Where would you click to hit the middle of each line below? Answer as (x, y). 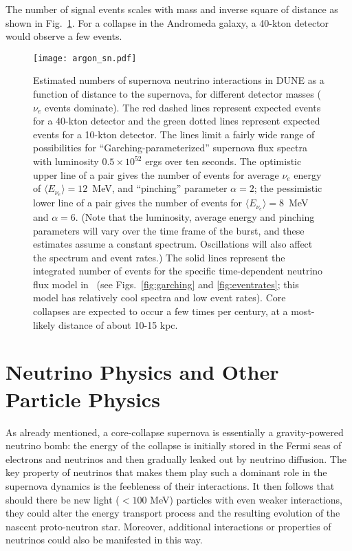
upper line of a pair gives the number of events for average (156, 174)
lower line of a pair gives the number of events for (138, 203)
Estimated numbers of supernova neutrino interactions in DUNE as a (179, 80)
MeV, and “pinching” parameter (160, 188)
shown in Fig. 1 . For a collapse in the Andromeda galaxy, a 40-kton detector (167, 22)
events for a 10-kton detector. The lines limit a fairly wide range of (174, 134)
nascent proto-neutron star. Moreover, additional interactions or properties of (168, 526)
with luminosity (66, 161)
